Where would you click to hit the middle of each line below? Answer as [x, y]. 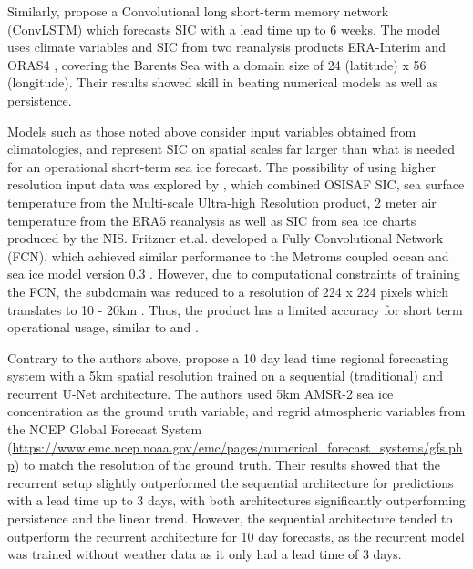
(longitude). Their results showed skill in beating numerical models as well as [223, 82]
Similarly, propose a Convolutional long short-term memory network [198, 11]
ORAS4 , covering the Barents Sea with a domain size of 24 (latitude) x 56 [217, 64]
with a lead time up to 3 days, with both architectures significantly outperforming [236, 500]
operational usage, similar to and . [103, 327]
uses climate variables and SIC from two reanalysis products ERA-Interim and [226, 47]
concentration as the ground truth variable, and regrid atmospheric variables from [236, 411]
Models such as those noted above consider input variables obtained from [212, 131]
